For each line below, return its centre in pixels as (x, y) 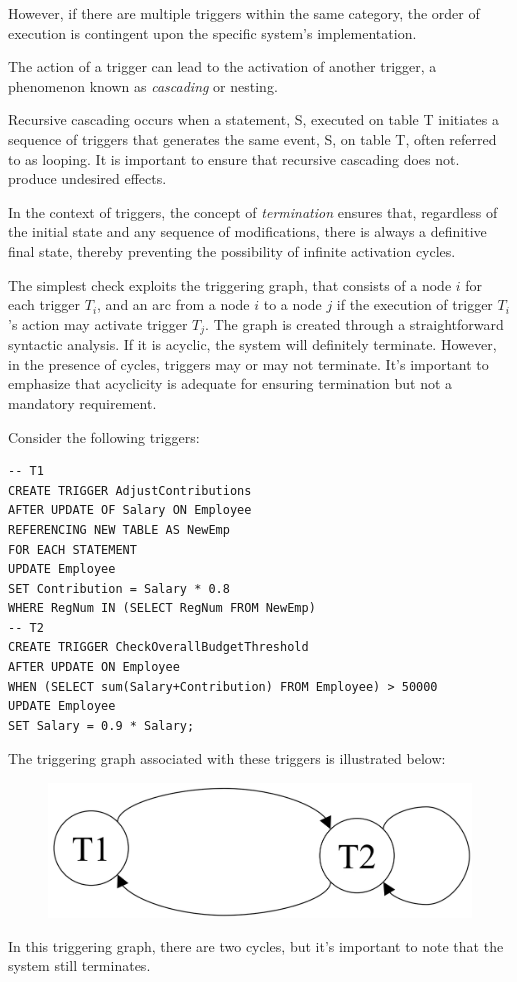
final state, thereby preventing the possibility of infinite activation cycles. (232, 250)
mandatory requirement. (82, 402)
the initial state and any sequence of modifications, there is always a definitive (247, 231)
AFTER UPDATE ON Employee (94, 667)
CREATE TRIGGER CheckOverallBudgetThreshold (158, 647)
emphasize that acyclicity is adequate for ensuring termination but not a (230, 383)
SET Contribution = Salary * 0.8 (119, 588)
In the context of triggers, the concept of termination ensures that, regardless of (253, 211)
